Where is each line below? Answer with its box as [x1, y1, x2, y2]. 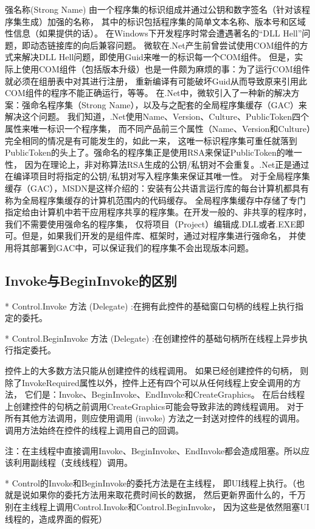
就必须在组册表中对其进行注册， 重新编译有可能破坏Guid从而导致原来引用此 [5, 74, 308, 87]
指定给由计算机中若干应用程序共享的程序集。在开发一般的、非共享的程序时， [5, 206, 311, 218]
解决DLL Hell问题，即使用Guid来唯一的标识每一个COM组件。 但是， [21, 50, 295, 63]
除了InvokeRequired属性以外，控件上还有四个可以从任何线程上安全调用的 [5, 376, 292, 389]
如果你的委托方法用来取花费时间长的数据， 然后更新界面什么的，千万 [30, 488, 306, 501]
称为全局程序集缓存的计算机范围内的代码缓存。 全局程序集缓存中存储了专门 [5, 193, 306, 206]
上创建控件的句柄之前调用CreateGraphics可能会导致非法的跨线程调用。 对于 [5, 399, 304, 412]
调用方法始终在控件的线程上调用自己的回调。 [5, 424, 184, 437]
